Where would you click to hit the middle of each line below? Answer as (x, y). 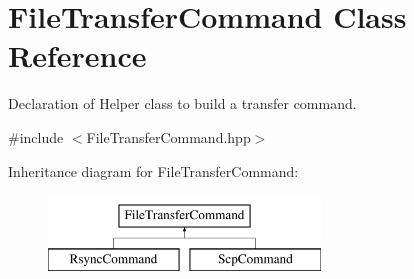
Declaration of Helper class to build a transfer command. (182, 103)
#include (36, 136)
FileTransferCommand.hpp (168, 136)
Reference (77, 55)
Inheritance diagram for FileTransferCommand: (153, 170)
